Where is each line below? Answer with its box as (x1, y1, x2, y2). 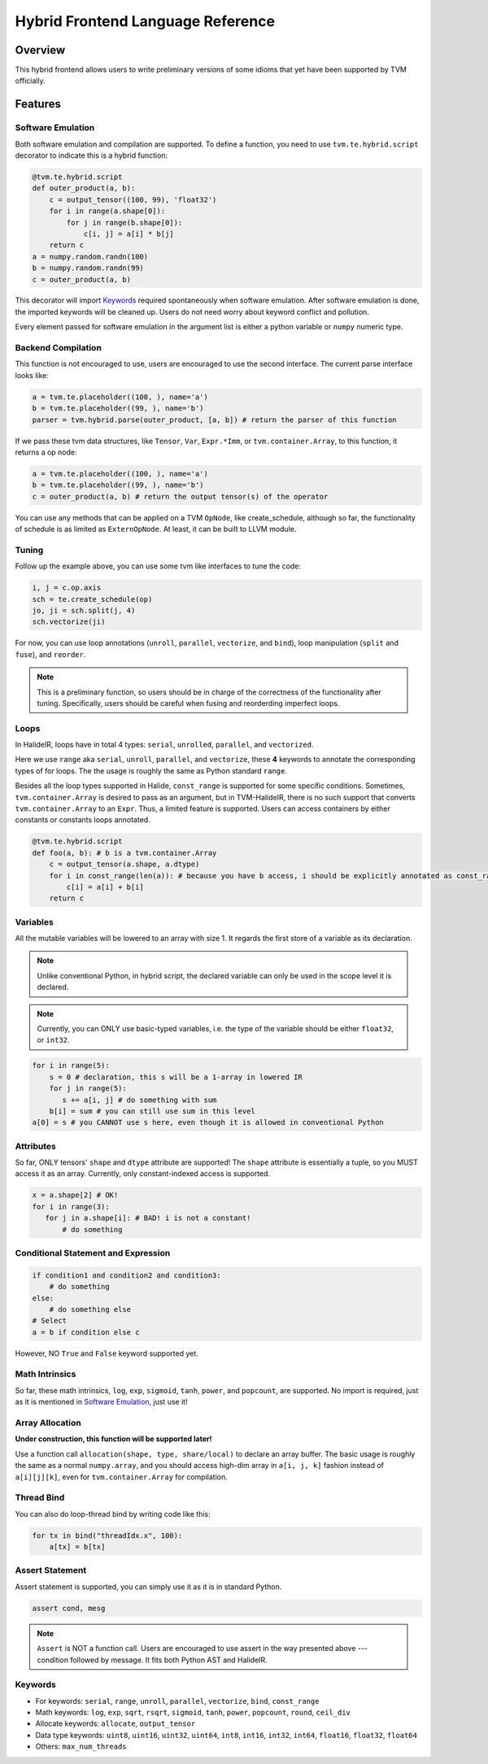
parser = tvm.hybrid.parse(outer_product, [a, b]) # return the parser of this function (32, 415, 398, 425)
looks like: (15, 370, 49, 380)
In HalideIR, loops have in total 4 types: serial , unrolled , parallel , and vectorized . (15, 740, 314, 750)
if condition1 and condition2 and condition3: (32, 1270, 221, 1280)
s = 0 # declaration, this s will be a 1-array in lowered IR (49, 1072, 303, 1082)
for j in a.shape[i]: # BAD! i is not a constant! (45, 1213, 251, 1223)
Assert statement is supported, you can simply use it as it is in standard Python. (15, 1582, 282, 1592)
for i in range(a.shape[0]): (49, 207, 166, 216)
